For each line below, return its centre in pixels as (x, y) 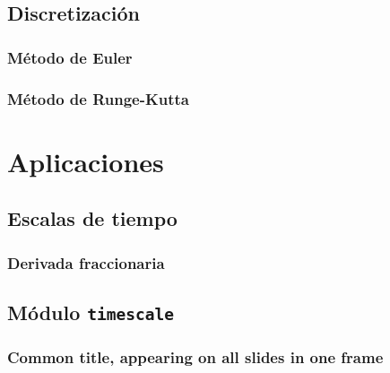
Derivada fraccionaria (86, 262)
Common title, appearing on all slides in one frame (195, 356)
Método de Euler (70, 57)
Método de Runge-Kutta (98, 98)
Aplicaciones (86, 161)
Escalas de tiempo (92, 218)
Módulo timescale (91, 312)
